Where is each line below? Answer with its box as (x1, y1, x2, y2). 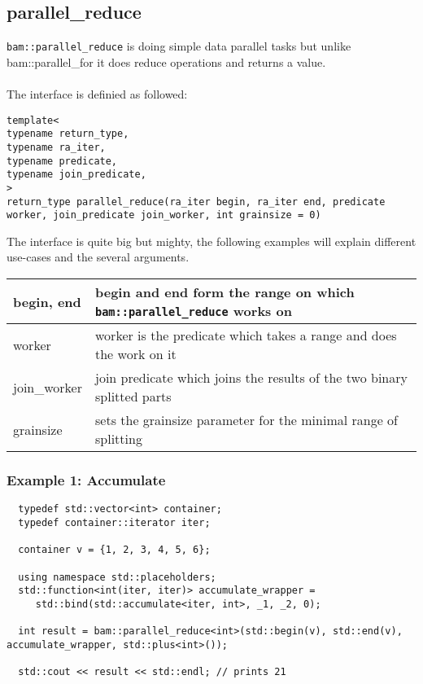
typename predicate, (7, 155, 118, 167)
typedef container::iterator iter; (18, 516, 211, 528)
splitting (95, 429, 142, 449)
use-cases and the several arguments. (7, 248, 190, 265)
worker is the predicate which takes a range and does (95, 326, 397, 345)
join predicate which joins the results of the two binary (95, 368, 408, 388)
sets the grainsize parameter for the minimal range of (95, 410, 399, 430)
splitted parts (95, 387, 172, 406)
